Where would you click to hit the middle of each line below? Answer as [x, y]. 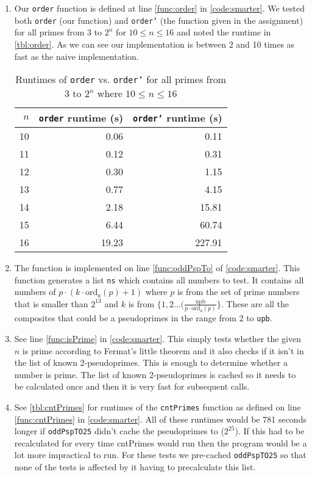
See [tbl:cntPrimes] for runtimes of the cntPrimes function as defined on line [158, 406]
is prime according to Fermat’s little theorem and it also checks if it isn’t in [163, 350]
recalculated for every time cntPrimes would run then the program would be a [161, 442]
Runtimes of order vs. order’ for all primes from [121, 79]
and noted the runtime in [224, 32]
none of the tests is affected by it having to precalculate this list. [135, 467]
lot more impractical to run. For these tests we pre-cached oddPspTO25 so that [160, 455]
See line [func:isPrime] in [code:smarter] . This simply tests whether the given [158, 338]
